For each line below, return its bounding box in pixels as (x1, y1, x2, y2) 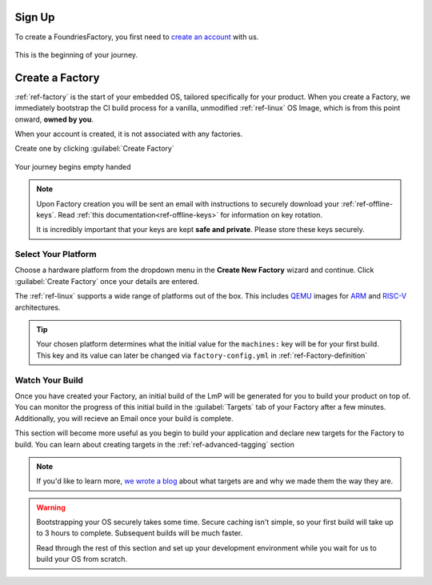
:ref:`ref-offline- (341, 198, 394, 208)
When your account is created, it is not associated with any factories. (14, 129, 243, 138)
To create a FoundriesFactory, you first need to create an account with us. (14, 32, 259, 42)
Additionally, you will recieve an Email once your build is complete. (14, 413, 234, 423)
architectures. (14, 303, 61, 312)
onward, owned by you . (14, 114, 94, 124)
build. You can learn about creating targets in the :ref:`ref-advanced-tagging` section (14, 439, 295, 449)
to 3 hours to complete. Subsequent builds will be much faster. (36, 528, 243, 538)
